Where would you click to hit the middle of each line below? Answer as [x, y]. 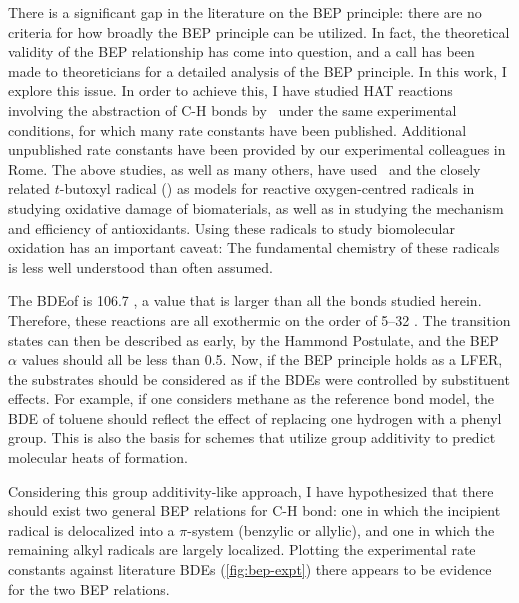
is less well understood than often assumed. [140, 266]
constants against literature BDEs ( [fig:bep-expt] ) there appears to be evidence [250, 569]
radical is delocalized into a [91, 529]
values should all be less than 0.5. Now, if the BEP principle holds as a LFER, [262, 359]
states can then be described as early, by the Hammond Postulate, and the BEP [253, 339]
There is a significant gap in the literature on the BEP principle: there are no [245, 12]
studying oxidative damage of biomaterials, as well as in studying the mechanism [256, 207]
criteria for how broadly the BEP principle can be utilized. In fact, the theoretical [259, 31]
